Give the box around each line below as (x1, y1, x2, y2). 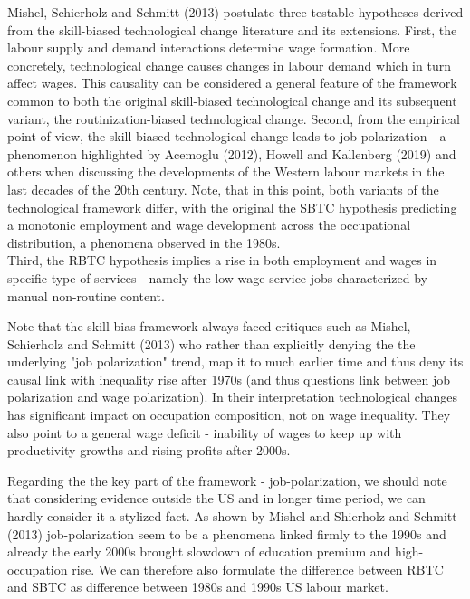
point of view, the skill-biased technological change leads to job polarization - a (7, 127, 446, 146)
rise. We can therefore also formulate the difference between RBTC (72, 559, 444, 578)
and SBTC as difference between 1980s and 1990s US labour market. (7, 577, 388, 596)
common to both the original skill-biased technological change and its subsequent (7, 90, 457, 109)
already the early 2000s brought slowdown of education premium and (7, 542, 391, 561)
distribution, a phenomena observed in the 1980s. (7, 233, 281, 252)
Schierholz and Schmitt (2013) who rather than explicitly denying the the (7, 334, 416, 353)
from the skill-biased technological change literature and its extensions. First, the (7, 20, 457, 39)
